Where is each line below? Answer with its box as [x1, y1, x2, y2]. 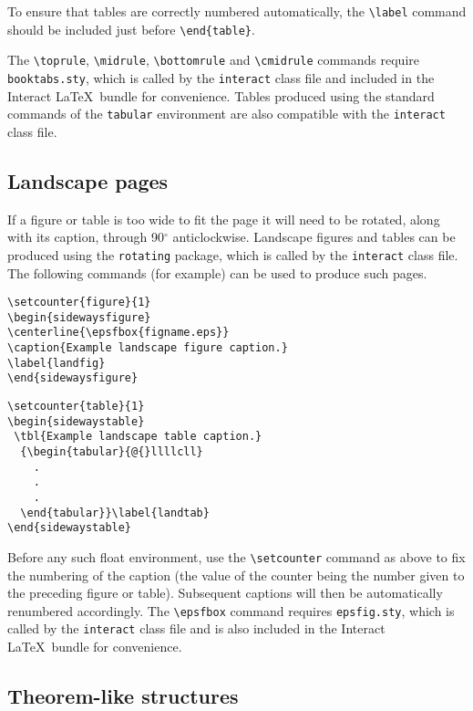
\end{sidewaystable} [7, 521, 132, 535]
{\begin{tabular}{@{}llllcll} [20, 445, 203, 459]
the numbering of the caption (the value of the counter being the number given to [7, 565, 465, 584]
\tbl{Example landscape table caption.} [14, 430, 262, 444]
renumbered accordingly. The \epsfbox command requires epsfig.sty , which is [7, 601, 455, 620]
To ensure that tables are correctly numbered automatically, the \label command [7, 2, 467, 20]
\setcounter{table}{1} [7, 400, 145, 413]
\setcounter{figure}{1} [7, 296, 151, 309]
